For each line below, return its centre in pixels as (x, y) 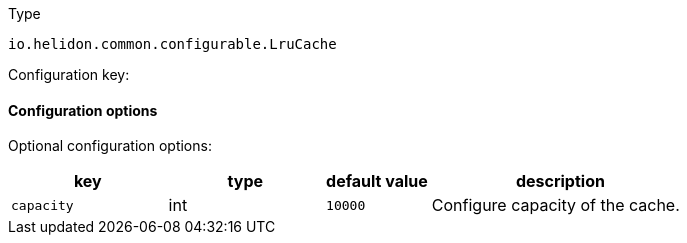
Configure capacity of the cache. (555, 205)
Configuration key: (69, 74)
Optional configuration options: (110, 146)
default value (377, 181)
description (560, 181)
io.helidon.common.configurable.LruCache (172, 44)
